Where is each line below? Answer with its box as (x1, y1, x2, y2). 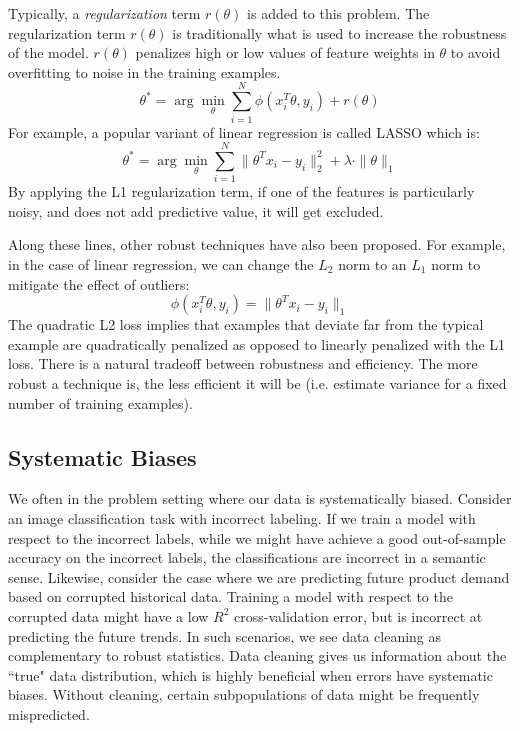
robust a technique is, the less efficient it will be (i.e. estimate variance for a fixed (8, 372, 507, 393)
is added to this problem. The (247, 3, 430, 23)
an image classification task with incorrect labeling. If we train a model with (8, 507, 476, 528)
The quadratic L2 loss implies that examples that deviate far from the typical (8, 314, 484, 335)
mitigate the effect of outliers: (8, 273, 190, 294)
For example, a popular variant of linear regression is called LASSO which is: (8, 121, 480, 142)
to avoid (450, 42, 501, 63)
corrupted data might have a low (8, 605, 209, 626)
